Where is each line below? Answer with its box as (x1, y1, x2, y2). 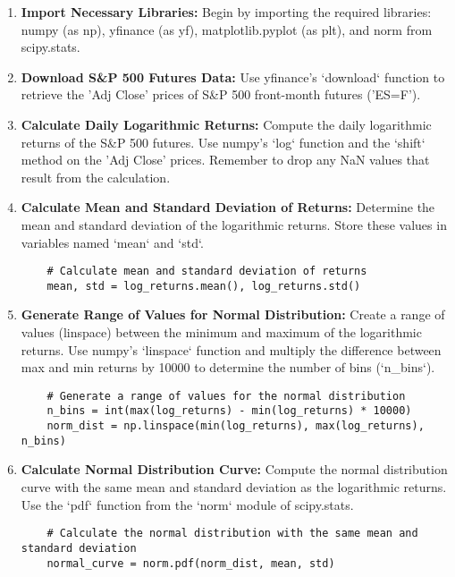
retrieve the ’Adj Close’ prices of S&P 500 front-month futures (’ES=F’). (21, 85, 421, 104)
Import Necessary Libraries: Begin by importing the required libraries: (21, 3, 432, 21)
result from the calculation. (21, 167, 171, 186)
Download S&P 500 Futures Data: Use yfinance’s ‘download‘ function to (21, 67, 445, 86)
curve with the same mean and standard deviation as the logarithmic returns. (21, 478, 447, 496)
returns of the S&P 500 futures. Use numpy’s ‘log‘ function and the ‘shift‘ (21, 132, 426, 151)
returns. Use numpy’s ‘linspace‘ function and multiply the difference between (21, 340, 442, 359)
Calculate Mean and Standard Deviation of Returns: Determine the (21, 198, 435, 216)
